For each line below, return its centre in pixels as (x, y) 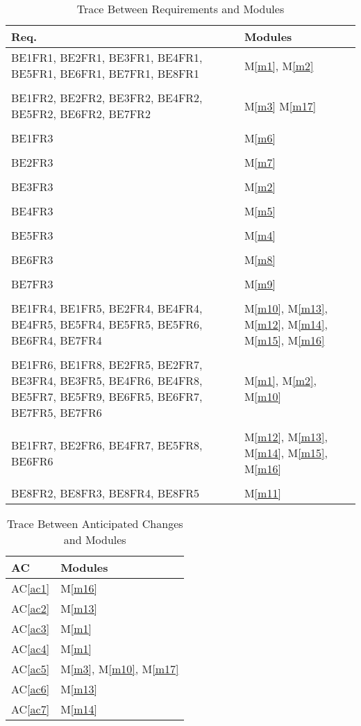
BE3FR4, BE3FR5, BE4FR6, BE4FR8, (107, 380)
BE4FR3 (32, 211)
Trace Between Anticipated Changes (95, 523)
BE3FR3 (32, 187)
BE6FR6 (32, 461)
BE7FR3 (32, 284)
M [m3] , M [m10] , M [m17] (120, 669)
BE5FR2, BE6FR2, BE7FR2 (81, 114)
